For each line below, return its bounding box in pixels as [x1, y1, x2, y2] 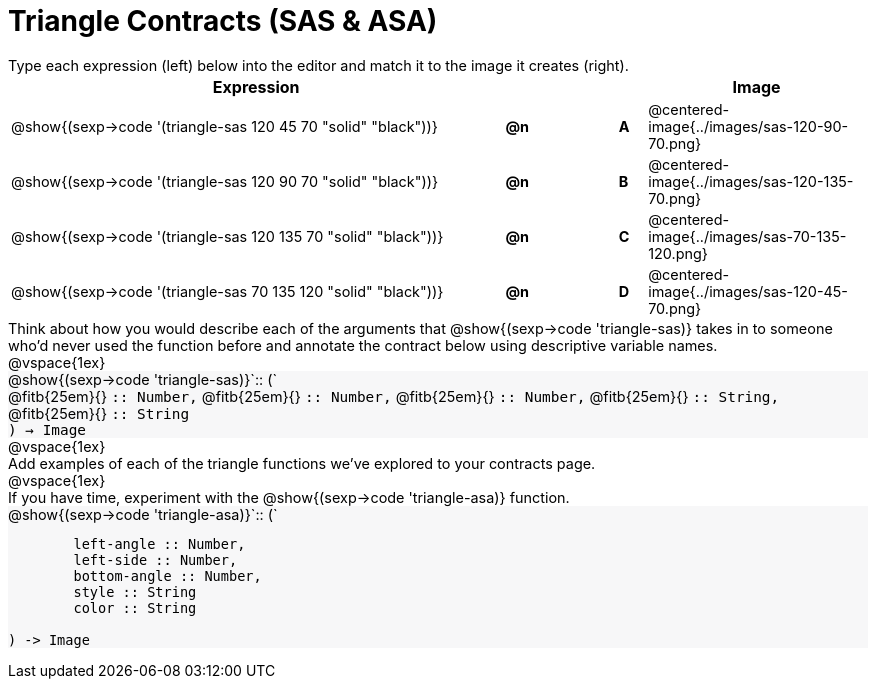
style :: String [73, 584, 197, 601]
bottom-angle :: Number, [73, 568, 262, 585]
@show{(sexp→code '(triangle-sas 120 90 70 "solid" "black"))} [11, 172, 439, 190]
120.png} [648, 244, 708, 262]
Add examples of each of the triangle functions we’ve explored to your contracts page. [8, 454, 596, 472]
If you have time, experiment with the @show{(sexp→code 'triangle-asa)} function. [8, 488, 570, 506]
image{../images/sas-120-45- [648, 282, 848, 300]
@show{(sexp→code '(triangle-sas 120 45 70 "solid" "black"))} [11, 117, 438, 135]
